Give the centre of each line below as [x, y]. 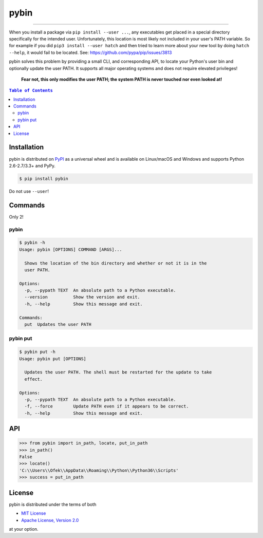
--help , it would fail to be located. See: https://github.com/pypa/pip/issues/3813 [91, 52]
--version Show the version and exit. [82, 297]
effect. [34, 379]
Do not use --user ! [29, 191]
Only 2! [16, 217]
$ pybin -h [32, 243]
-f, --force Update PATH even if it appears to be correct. [107, 406]
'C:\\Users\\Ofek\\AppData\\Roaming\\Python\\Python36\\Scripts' [99, 470]
